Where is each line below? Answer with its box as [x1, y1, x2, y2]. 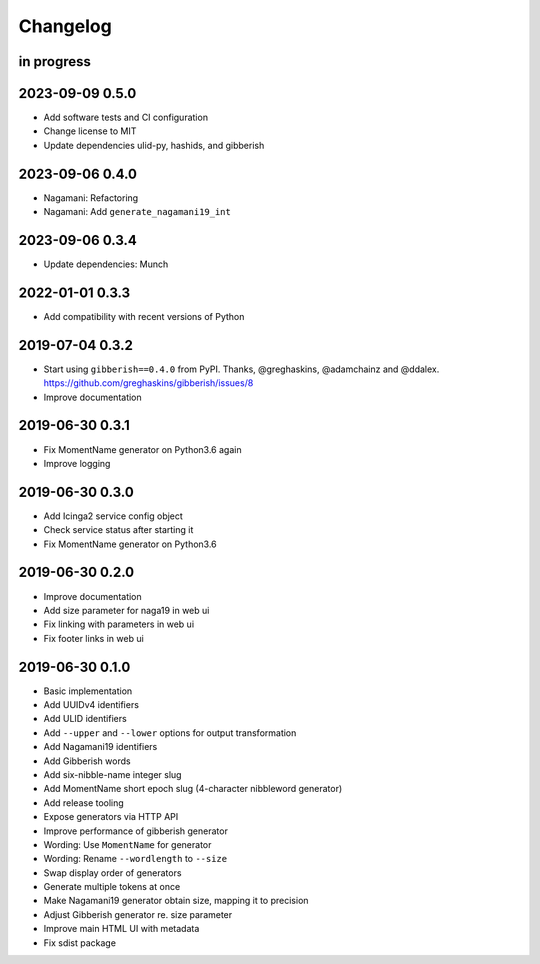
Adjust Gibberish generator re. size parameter [43, 908, 233, 920]
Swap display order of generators [43, 866, 182, 879]
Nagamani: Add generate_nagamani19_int [43, 206, 232, 218]
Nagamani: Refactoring [43, 191, 139, 204]
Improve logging [43, 457, 111, 469]
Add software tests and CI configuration [43, 111, 209, 124]
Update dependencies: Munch [43, 258, 169, 270]
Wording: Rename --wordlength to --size [43, 853, 228, 865]
